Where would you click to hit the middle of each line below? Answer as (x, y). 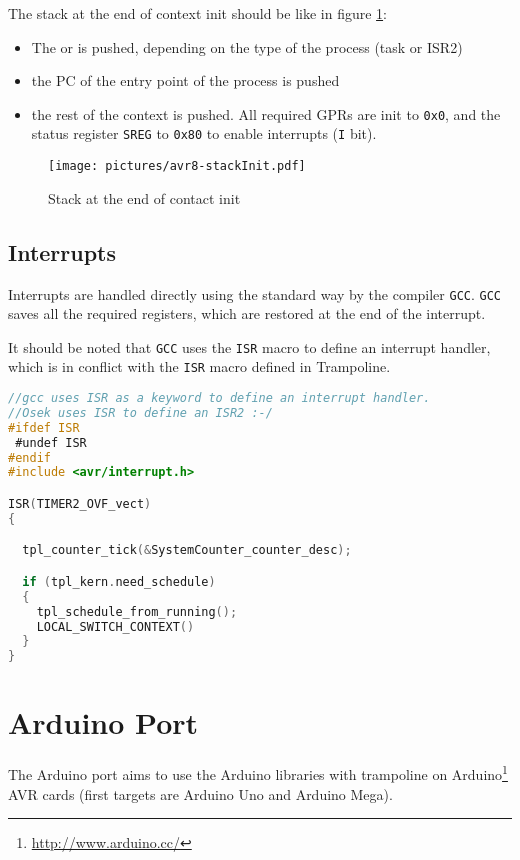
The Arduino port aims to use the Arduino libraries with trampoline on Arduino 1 (258, 772)
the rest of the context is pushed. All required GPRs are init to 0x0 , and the (266, 113)
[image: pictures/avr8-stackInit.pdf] (177, 166)
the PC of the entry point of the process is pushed (185, 80)
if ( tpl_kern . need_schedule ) (119, 581)
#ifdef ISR (44, 427)
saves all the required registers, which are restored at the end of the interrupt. (247, 313)
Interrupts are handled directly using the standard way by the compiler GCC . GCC (255, 293)
